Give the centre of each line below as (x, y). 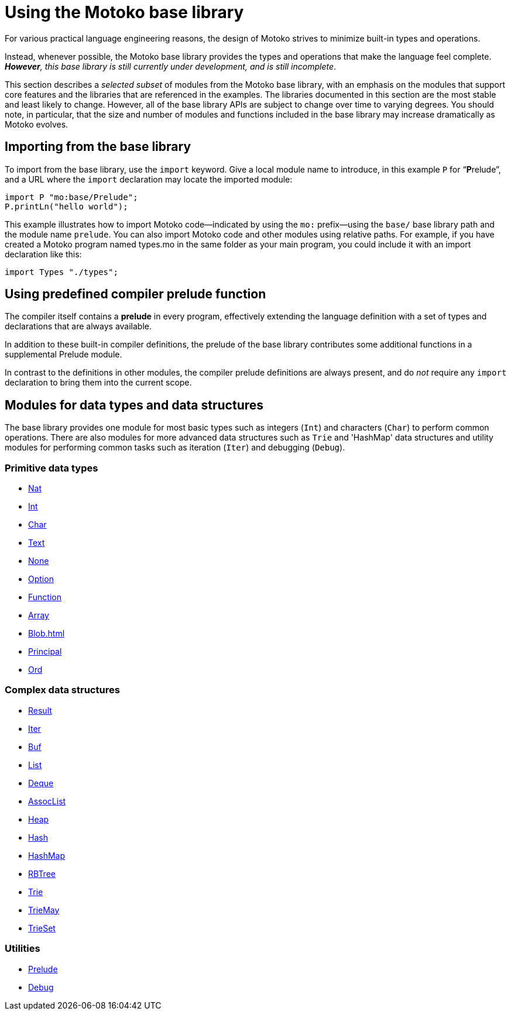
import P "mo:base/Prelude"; (71, 197)
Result (40, 710)
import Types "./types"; (61, 272)
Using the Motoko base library (124, 12)
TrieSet (42, 928)
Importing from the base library (98, 147)
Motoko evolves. (37, 124)
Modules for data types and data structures (134, 405)
